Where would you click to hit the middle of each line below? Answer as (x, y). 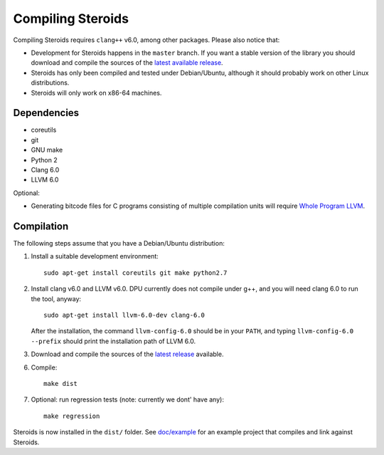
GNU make (47, 150)
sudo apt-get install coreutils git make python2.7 (135, 273)
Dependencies (46, 113)
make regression (72, 416)
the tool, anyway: (56, 298)
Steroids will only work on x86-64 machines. (96, 93)
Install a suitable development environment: (95, 256)
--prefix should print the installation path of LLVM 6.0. (113, 341)
